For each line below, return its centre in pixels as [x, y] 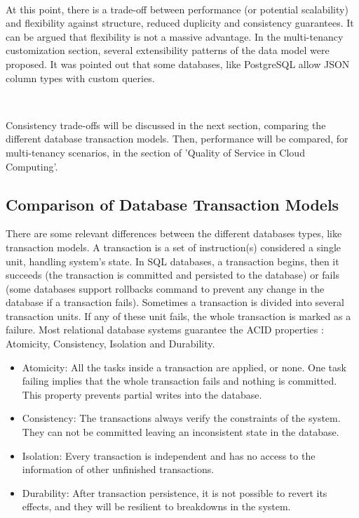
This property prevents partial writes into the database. [142, 394]
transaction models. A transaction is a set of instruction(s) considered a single [174, 247]
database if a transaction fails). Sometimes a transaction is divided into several [175, 302]
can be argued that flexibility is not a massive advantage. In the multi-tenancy [175, 36]
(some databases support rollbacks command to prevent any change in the [165, 288]
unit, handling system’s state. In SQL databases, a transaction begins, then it [172, 261]
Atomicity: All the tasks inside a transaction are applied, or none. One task [184, 367]
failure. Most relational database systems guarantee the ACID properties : [165, 330]
